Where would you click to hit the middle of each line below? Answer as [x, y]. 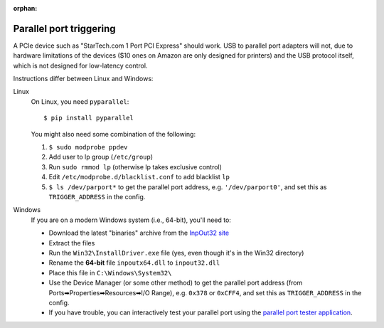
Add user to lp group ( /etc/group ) [101, 157]
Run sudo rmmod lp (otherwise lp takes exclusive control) [135, 166]
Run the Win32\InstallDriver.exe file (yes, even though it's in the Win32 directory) [176, 253]
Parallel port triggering [65, 28]
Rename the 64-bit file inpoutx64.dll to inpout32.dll [134, 263]
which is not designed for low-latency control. [80, 65]
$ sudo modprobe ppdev [88, 147]
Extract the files [72, 243]
